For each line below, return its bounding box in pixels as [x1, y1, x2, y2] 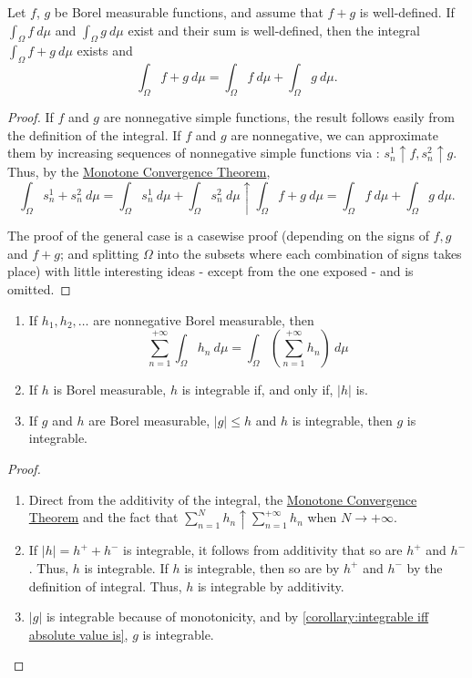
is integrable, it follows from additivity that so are [123, 540, 403, 560]
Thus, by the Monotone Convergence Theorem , [7, 161, 271, 180]
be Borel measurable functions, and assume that [54, 3, 323, 21]
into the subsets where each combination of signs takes [157, 243, 462, 262]
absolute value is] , [28, 624, 128, 643]
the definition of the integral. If [7, 125, 181, 144]
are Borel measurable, [88, 410, 210, 429]
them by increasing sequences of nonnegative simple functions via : [7, 143, 380, 162]
